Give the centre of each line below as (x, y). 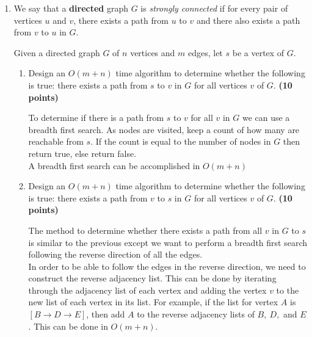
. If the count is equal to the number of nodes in (181, 141)
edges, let (205, 52)
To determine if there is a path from (96, 118)
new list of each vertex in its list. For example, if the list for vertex (153, 302)
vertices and (153, 52)
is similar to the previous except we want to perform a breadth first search (168, 242)
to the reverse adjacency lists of (196, 314)
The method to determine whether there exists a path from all (145, 230)
